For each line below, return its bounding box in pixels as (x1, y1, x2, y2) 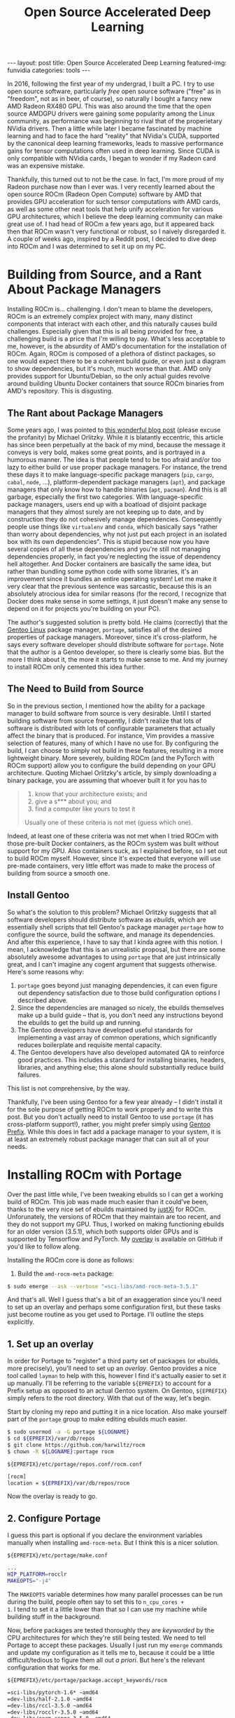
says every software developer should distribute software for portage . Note (7, 640, 224, 648)
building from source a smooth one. (7, 868, 111, 877)
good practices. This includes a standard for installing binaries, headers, (17, 1056, 226, 1064)
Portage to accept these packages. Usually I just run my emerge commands (7, 1641, 222, 1649)
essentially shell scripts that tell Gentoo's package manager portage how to (7, 922, 224, 931)
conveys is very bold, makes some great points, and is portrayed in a (7, 448, 206, 456)
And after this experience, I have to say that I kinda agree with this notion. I (7, 937, 222, 946)
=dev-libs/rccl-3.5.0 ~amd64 (7, 1702, 92, 1709)
